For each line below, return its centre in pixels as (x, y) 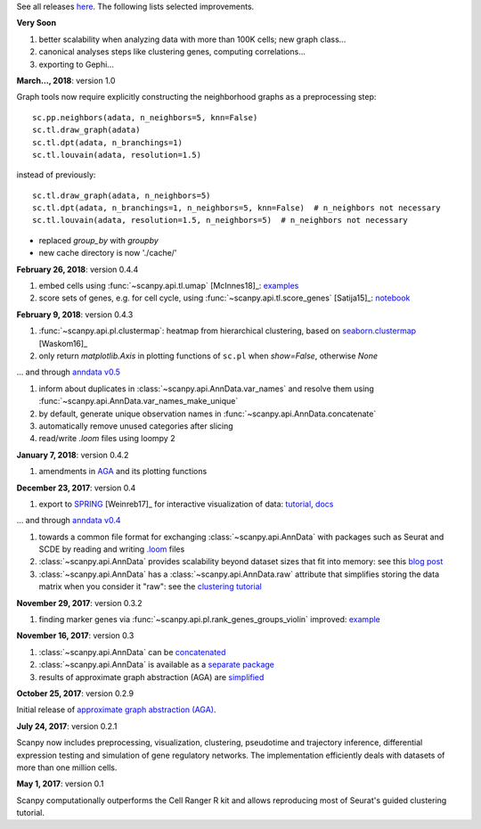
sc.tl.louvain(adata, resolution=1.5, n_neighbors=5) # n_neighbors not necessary (220, 220)
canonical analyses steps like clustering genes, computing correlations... (172, 52)
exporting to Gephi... (77, 64)
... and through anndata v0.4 (69, 521)
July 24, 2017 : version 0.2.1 (67, 726)
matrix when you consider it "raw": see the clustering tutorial (150, 587)
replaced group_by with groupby (99, 240)
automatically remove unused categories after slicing (136, 426)
